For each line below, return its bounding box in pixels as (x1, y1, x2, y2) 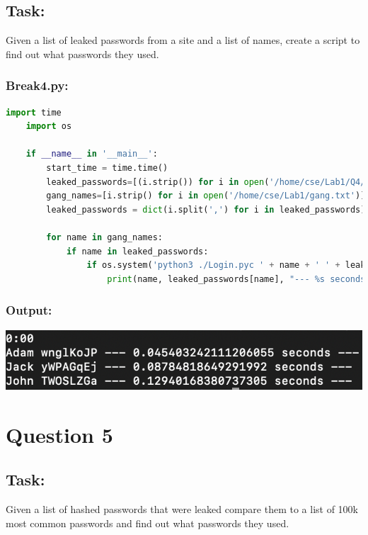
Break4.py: (6, 77, 69, 94)
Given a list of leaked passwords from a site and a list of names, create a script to (6, 33, 360, 47)
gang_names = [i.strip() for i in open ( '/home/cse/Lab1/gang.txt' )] (46, 191, 366, 201)
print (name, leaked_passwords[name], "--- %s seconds (107, 274, 366, 284)
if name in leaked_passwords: (66, 246, 209, 257)
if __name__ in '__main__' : (25, 149, 158, 159)
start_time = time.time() (46, 162, 168, 173)
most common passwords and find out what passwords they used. (6, 515, 289, 530)
